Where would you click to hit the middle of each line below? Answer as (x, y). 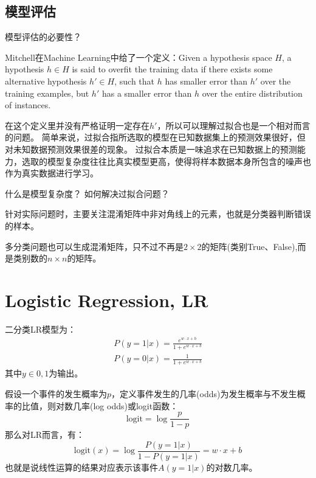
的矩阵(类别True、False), (249, 246)
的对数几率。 (232, 467)
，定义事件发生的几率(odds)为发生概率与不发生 (204, 393)
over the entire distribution (252, 93)
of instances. (28, 105)
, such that (135, 81)
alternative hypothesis (46, 81)
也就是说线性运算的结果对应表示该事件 (81, 467)
